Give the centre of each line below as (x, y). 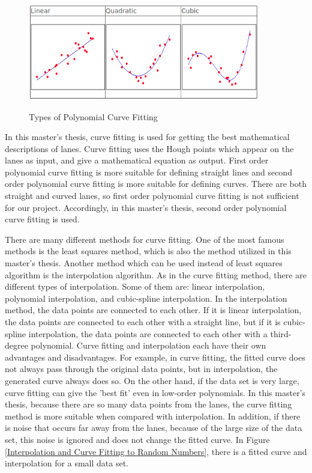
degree (16, 345)
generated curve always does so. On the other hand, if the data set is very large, (152, 380)
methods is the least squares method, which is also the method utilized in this (148, 251)
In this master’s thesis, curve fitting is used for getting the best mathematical (147, 137)
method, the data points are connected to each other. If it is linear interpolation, (153, 310)
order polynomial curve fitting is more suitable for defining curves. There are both (156, 184)
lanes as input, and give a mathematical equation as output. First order (137, 160)
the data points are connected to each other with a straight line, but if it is (143, 322)
